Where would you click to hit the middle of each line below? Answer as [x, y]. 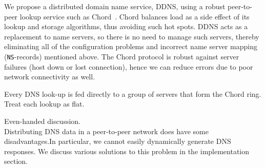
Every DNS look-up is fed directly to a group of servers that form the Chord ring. [133, 93]
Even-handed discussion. [43, 121]
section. [16, 161]
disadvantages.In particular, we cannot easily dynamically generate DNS [118, 141]
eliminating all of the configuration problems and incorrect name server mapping [131, 46]
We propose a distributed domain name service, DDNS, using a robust [115, 6]
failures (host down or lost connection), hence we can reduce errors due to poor [129, 66]
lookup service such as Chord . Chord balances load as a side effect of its [135, 16]
